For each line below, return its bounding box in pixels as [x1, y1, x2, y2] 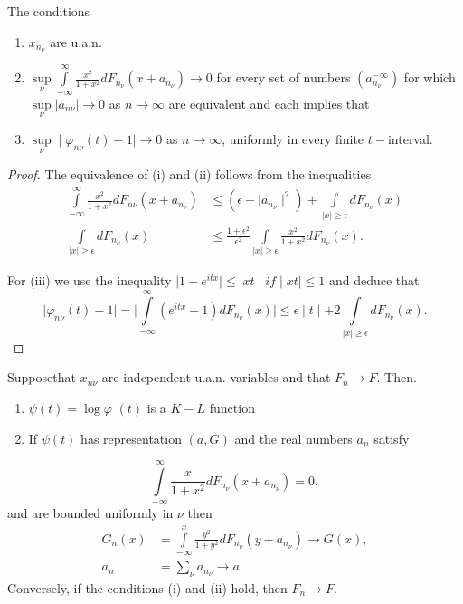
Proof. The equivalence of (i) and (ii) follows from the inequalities [7, 165, 372, 184]
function [209, 398, 255, 417]
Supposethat [7, 368, 76, 387]
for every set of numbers [216, 68, 351, 87]
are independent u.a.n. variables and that [101, 368, 331, 387]
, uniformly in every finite [222, 129, 364, 148]
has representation [80, 428, 182, 447]
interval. [387, 129, 433, 148]
